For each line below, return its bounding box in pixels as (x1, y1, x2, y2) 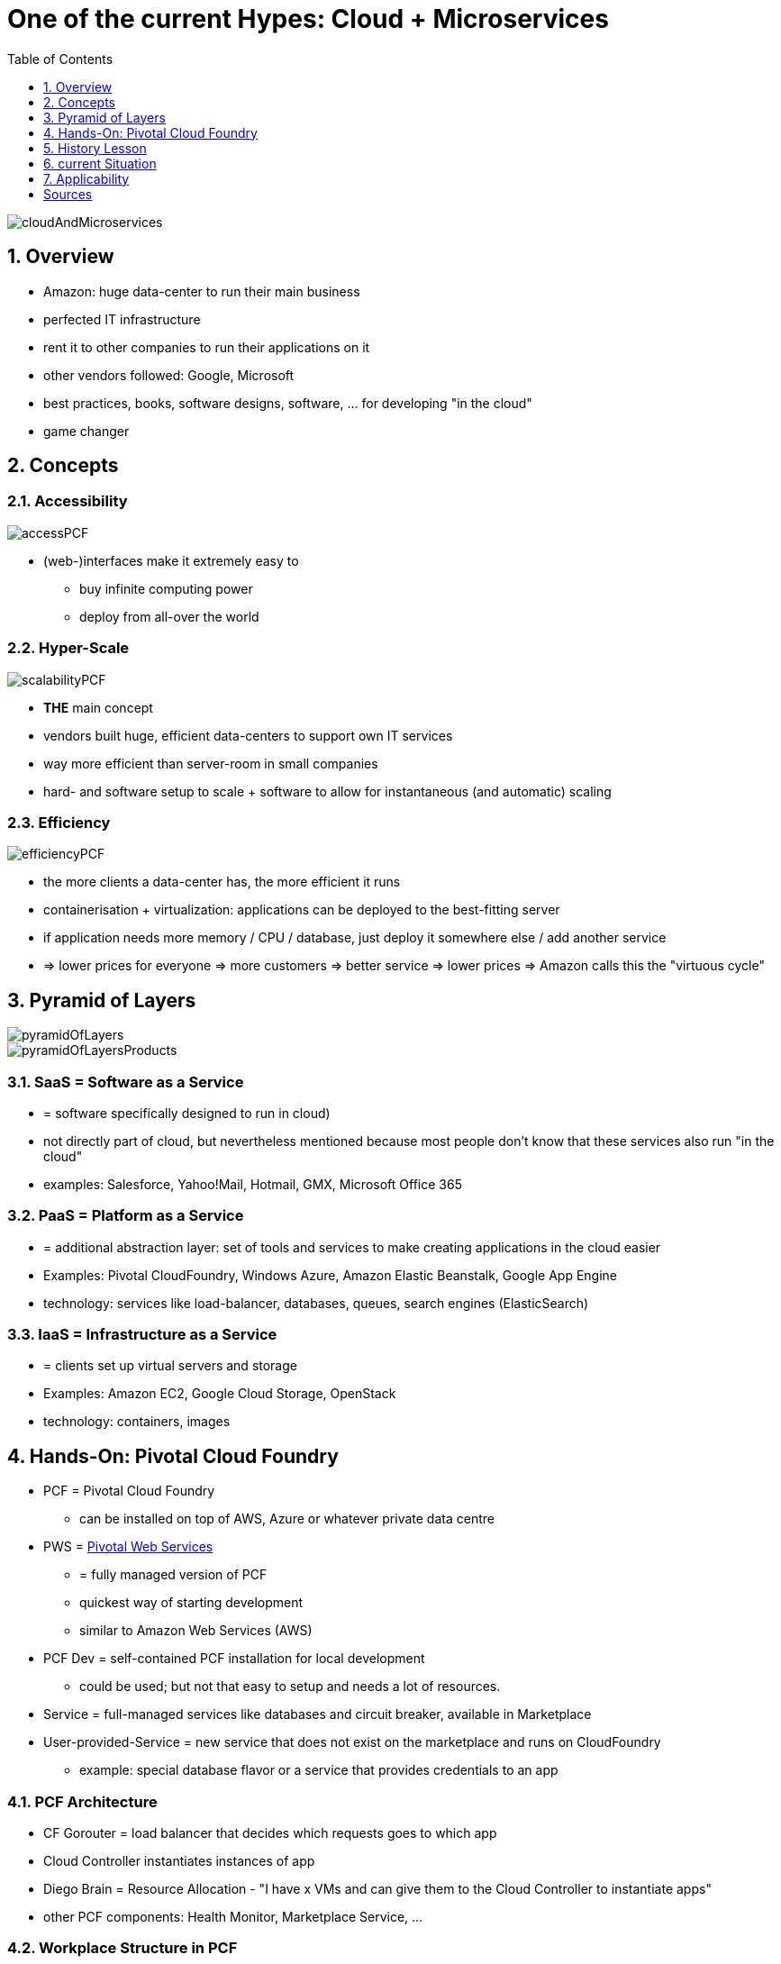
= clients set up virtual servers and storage (43, 1358, 297, 1374)
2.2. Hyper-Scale (7, 639, 130, 658)
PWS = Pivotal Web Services (43, 1539, 213, 1555)
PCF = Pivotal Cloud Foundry (43, 1483, 215, 1499)
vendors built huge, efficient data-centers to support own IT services (43, 727, 453, 743)
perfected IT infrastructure (43, 311, 201, 327)
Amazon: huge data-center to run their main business (43, 283, 360, 299)
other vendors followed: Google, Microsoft (43, 367, 295, 383)
